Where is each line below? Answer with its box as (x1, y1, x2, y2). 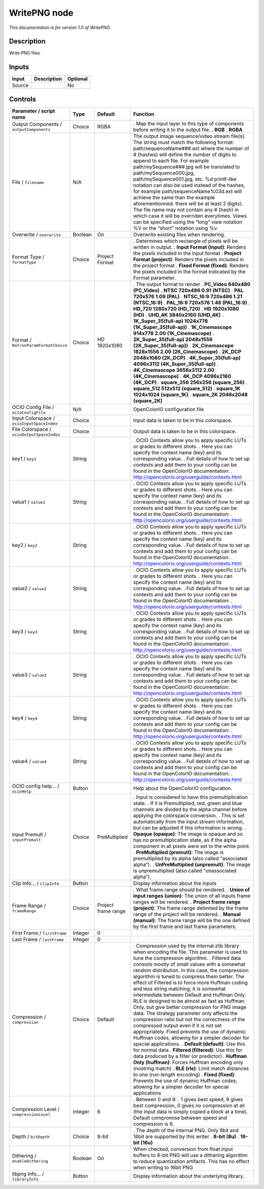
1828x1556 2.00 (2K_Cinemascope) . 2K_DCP (133, 348, 242, 355)
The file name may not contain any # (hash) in (133, 206, 239, 213)
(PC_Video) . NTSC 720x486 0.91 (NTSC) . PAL (133, 287, 244, 294)
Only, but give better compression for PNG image (133, 1004, 247, 1010)
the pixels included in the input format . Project (133, 250, 242, 257)
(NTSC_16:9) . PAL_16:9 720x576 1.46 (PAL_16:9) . (133, 299, 250, 306)
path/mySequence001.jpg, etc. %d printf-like (133, 176, 237, 182)
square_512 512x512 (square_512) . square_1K (133, 385, 241, 392)
